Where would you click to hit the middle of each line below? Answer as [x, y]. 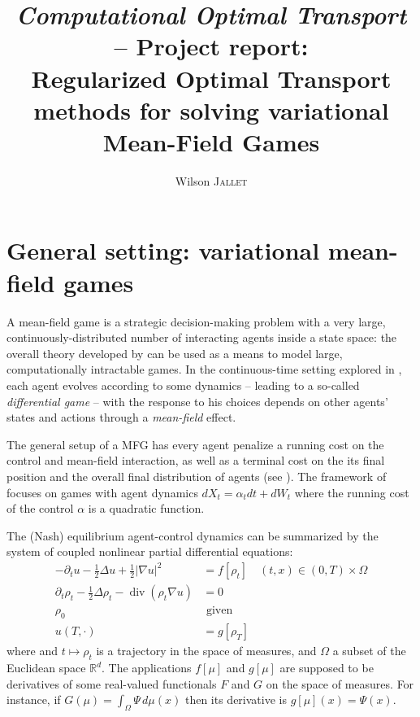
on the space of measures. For [340, 683]
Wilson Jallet [211, 180]
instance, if [34, 700]
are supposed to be [327, 668]
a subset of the [369, 651]
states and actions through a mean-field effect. [121, 417]
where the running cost [352, 492]
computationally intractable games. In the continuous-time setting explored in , [204, 369]
